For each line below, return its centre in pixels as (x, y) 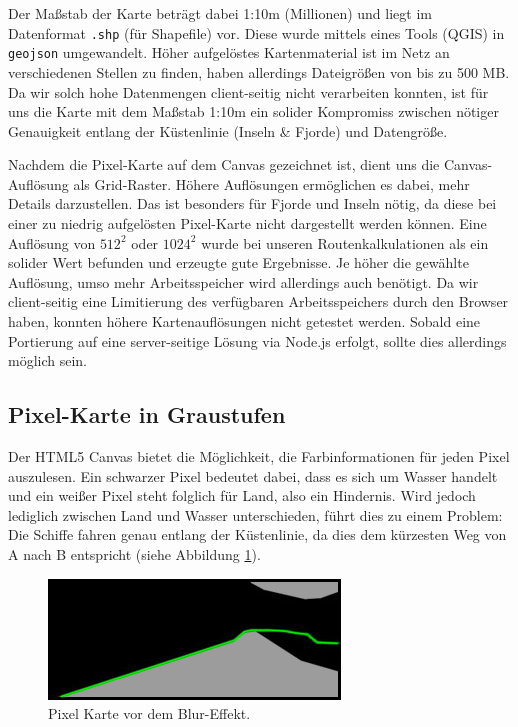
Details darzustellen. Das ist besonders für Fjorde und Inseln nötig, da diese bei (252, 203)
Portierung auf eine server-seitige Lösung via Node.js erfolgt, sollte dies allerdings (257, 340)
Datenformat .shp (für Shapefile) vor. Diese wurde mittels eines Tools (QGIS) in (256, 32)
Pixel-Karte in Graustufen (147, 414)
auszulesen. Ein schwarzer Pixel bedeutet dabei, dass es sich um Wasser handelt (253, 475)
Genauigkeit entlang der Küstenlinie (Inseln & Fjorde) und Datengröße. (228, 130)
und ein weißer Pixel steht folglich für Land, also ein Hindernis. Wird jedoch (242, 495)
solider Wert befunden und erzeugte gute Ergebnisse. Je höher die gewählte (238, 262)
